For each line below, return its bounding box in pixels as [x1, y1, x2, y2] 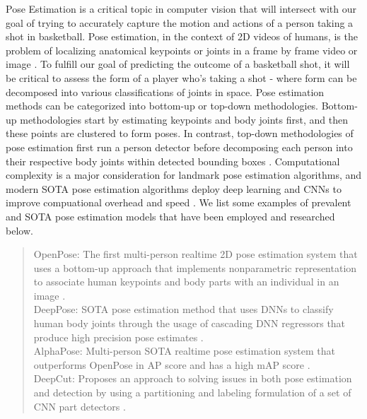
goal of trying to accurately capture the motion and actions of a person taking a [6, 15, 354, 30]
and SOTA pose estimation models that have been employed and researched [6, 208, 335, 223]
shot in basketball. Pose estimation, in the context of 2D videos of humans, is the [6, 29, 358, 44]
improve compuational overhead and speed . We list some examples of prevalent [6, 195, 351, 210]
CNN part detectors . [33, 399, 126, 413]
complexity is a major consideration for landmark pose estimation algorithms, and [6, 167, 362, 182]
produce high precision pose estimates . [33, 329, 204, 344]
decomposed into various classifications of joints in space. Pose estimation [6, 84, 325, 99]
